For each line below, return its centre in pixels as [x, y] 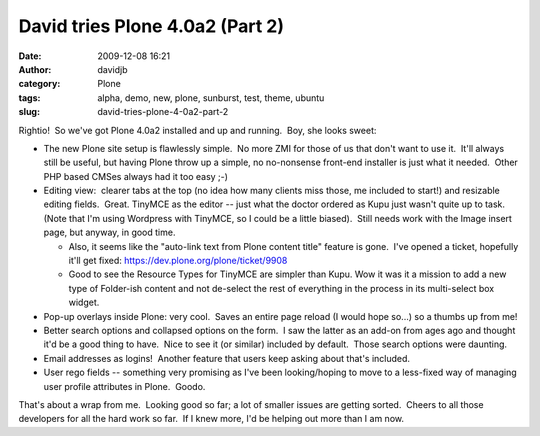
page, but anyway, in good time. [109, 232]
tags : [29, 97]
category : [39, 84]
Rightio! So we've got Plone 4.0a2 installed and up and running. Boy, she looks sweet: [197, 130]
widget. [84, 302]
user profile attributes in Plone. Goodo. [124, 386]
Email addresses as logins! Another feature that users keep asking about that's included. [226, 358]
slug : [29, 112]
